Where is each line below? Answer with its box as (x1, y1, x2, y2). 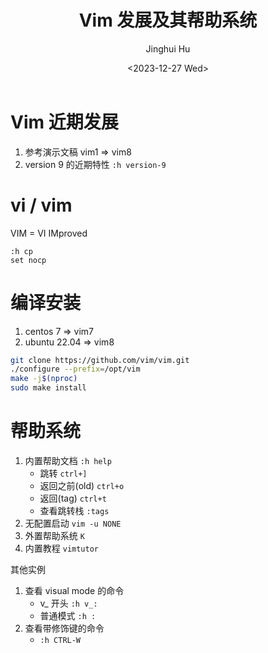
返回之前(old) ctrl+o (39, 480, 125, 491)
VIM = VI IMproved (10, 227, 88, 239)
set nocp (10, 255, 47, 265)
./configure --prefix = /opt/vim (10, 364, 141, 375)
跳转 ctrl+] (39, 467, 88, 479)
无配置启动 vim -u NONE (24, 517, 122, 529)
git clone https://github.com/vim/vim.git (10, 355, 190, 365)
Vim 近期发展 (10, 111, 119, 133)
